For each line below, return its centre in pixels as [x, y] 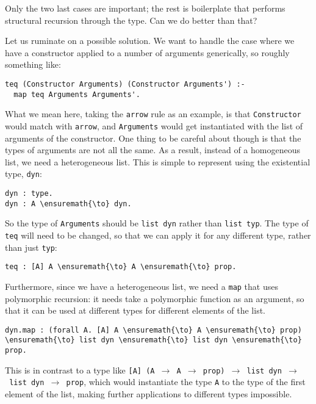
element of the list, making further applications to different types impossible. [149, 394]
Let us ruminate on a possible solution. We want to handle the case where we [150, 41]
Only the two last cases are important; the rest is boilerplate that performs [145, 8]
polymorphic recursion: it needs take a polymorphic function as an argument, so [155, 298]
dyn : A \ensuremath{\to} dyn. [68, 204]
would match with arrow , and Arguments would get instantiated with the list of [154, 125]
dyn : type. [29, 194]
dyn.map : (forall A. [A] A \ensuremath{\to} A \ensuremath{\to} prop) [153, 330]
